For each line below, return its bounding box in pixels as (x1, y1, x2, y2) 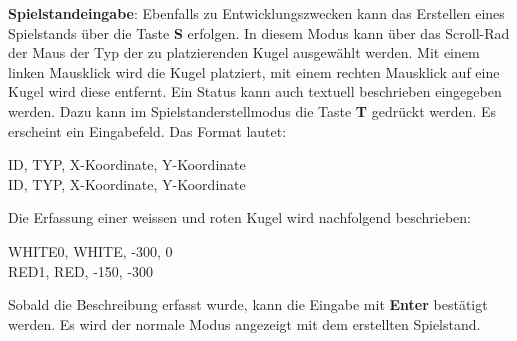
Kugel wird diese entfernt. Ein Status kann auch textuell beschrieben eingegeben (8, 81, 502, 102)
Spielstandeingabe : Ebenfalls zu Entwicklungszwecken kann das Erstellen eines (8, 3, 505, 23)
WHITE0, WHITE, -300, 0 (8, 240, 173, 261)
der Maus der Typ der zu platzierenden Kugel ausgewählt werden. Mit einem (8, 42, 480, 63)
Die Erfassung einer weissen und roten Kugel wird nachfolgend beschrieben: (8, 207, 471, 228)
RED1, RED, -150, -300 (8, 260, 154, 281)
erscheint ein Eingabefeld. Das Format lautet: (8, 120, 287, 141)
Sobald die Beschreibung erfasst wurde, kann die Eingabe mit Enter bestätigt (8, 294, 488, 315)
